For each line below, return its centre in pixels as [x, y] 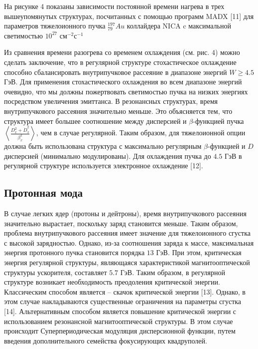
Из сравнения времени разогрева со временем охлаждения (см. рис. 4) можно [122, 52]
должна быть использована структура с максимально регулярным [103, 146]
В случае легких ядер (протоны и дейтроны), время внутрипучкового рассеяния [125, 213]
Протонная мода [43, 192]
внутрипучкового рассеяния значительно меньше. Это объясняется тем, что [118, 111]
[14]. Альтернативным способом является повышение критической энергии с [120, 311]
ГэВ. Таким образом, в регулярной [173, 272]
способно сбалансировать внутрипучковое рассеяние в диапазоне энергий [116, 72]
